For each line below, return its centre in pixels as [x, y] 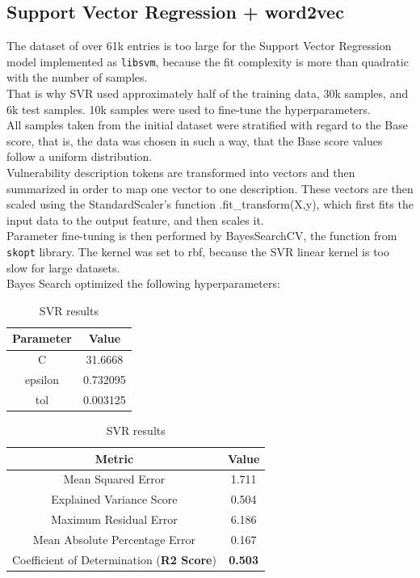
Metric [114, 458]
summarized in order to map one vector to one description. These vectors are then [210, 188]
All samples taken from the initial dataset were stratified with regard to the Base [207, 125]
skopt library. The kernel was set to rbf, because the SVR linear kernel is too [198, 251]
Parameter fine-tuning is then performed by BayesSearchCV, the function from [202, 236]
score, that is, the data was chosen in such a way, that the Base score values [195, 140]
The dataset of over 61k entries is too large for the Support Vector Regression [199, 46]
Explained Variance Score [114, 499]
